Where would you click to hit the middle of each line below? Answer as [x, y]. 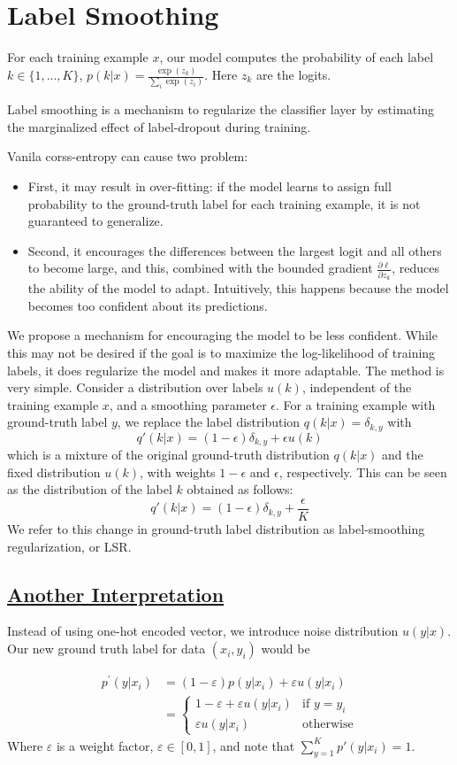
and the [403, 455]
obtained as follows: [240, 489]
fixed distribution [54, 471]
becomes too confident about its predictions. [148, 305]
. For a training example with [356, 404]
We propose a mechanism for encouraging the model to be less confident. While [222, 335]
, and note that [254, 745]
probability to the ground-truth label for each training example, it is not [224, 203]
